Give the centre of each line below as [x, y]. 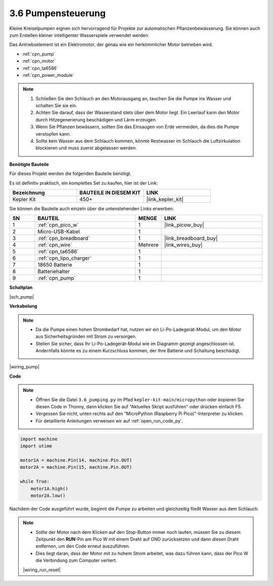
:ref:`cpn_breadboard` [64, 238]
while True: [35, 482]
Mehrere [148, 245]
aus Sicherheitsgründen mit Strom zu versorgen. [86, 337]
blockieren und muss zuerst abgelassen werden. [86, 148]
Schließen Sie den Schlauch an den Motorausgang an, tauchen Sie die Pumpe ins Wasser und [133, 98]
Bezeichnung [29, 192]
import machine [39, 439]
